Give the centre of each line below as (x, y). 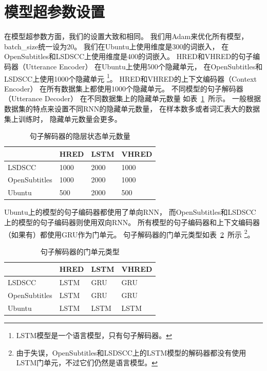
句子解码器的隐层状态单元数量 (80, 136)
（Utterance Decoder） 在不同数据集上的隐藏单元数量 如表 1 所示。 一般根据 (132, 98)
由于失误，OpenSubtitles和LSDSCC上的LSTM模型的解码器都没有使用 (131, 352)
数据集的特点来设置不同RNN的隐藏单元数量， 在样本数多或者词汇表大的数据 (132, 108)
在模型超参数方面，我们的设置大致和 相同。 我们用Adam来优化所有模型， (126, 36)
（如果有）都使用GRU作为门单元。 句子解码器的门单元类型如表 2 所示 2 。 (129, 233)
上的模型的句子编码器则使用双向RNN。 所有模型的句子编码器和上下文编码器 (132, 222)
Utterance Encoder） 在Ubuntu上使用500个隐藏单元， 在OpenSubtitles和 (144, 66)
